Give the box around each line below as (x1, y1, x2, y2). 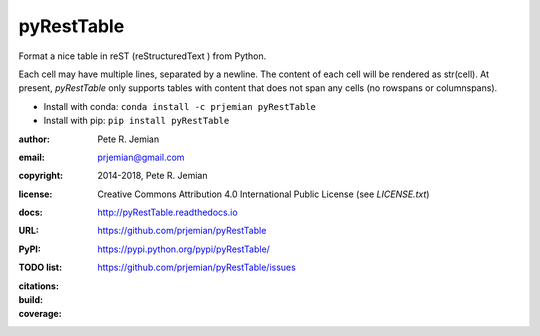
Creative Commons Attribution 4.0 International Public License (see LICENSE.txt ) (97, 188, 430, 200)
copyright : (18, 170, 64, 182)
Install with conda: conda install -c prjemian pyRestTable (43, 100, 317, 112)
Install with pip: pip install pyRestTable (43, 115, 230, 127)
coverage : (18, 308, 62, 320)
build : (18, 294, 44, 306)
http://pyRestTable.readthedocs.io (97, 206, 239, 219)
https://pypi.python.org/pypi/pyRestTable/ (97, 243, 270, 255)
